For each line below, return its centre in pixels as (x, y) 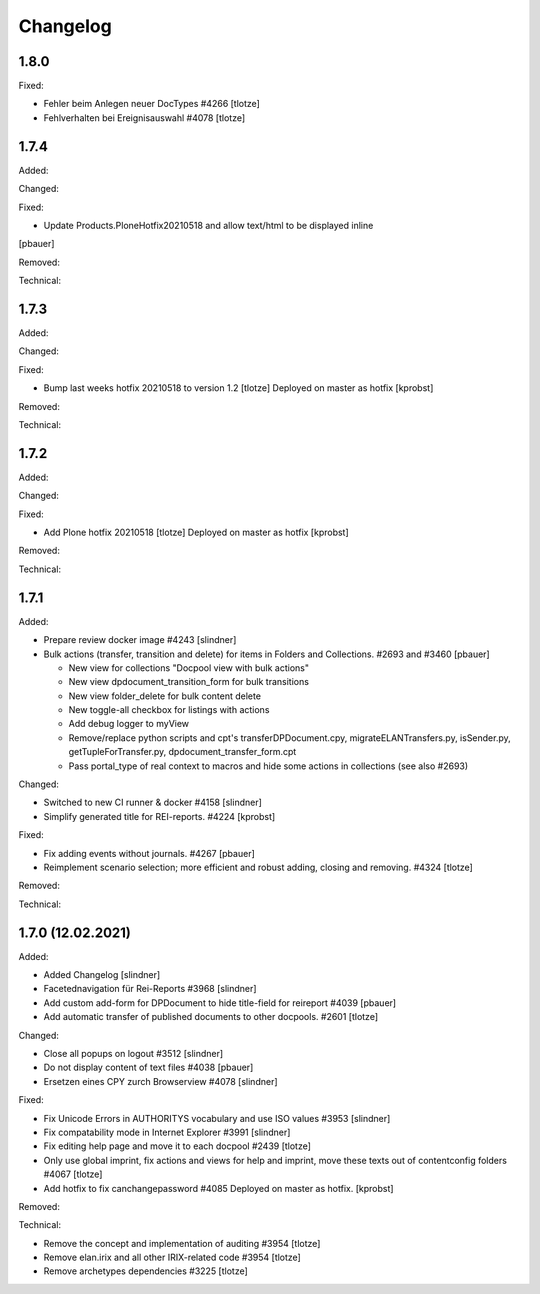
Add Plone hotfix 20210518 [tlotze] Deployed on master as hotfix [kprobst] (196, 532)
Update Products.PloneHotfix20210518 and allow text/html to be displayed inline (208, 225)
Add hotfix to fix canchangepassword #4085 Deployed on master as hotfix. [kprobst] (218, 1188)
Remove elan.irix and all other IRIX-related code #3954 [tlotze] (172, 1257)
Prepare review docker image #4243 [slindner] (140, 640)
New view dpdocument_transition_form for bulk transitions (189, 682)
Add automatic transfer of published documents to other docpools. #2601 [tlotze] (211, 1017)
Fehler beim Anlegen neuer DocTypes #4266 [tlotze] (151, 104)
